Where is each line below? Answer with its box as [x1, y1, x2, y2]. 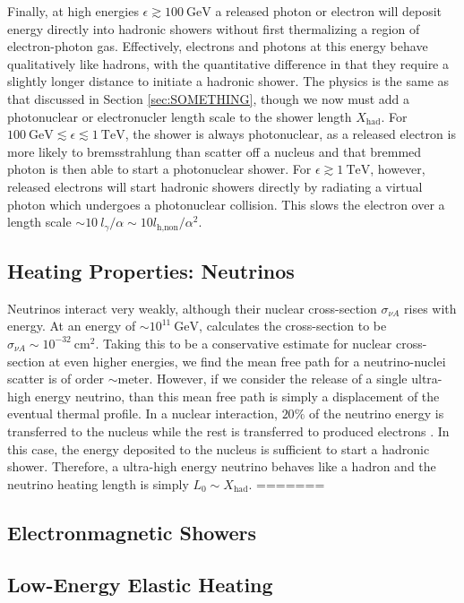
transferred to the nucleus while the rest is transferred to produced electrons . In [7, 421, 450, 440]
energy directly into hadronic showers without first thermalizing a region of [7, 19, 420, 38]
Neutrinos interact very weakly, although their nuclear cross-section [7, 298, 377, 317]
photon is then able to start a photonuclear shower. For [7, 159, 312, 178]
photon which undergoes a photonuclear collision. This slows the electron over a [7, 194, 445, 213]
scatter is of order [7, 369, 104, 388]
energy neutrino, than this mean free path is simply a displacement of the [35, 386, 440, 405]
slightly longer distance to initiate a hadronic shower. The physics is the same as [7, 72, 450, 90]
